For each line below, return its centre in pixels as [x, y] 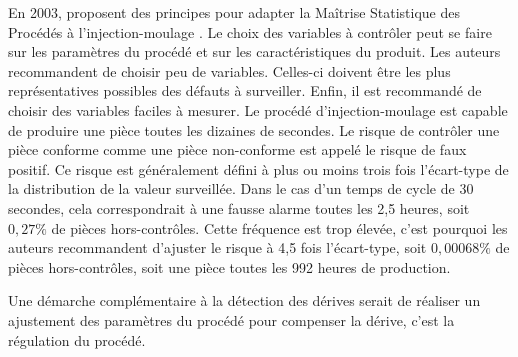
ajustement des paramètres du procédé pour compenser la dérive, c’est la [231, 319]
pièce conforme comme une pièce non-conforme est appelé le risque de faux [237, 149]
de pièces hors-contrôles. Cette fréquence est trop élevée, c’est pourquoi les [279, 227]
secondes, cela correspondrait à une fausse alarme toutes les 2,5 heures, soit [239, 207]
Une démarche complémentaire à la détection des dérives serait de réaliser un [244, 300]
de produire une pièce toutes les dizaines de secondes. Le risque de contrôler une [254, 129]
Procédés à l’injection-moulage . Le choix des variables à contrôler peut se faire [250, 31]
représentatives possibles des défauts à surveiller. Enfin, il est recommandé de [245, 90]
